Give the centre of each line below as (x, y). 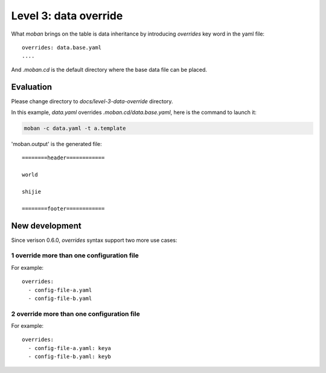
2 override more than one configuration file (75, 314)
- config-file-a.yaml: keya (70, 348)
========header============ (63, 158)
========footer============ (63, 209)
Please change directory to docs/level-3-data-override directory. (92, 101)
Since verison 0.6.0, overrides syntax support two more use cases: (94, 240)
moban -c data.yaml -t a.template (75, 128)
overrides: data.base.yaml (62, 47)
